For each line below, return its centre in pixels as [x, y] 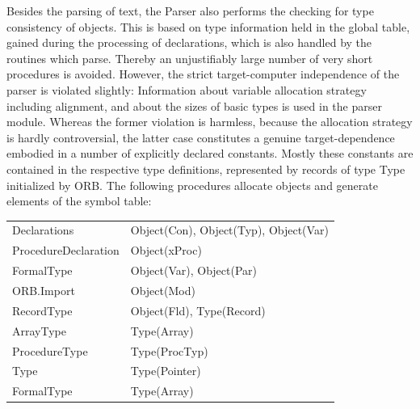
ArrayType [39, 330]
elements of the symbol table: [79, 201]
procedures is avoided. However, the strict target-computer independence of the [203, 74]
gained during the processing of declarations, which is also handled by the [189, 42]
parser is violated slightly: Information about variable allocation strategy [187, 89]
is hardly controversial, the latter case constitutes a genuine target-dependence [201, 137]
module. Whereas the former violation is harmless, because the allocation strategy [210, 122]
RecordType [42, 310]
